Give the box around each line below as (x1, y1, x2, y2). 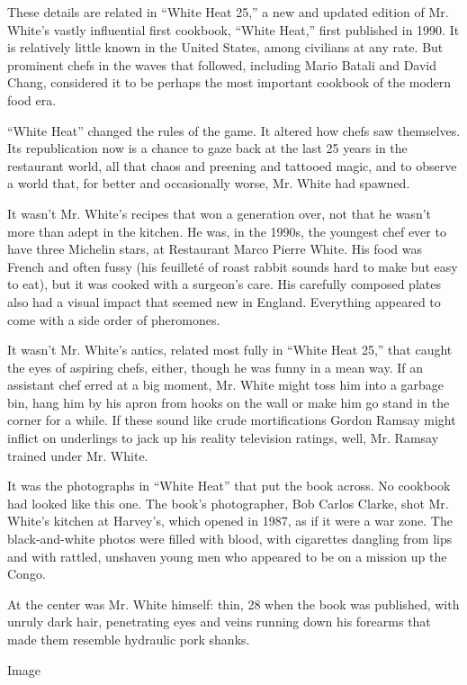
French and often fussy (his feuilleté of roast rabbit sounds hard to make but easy (7, 257, 458, 275)
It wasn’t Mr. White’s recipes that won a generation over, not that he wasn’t (7, 203, 432, 222)
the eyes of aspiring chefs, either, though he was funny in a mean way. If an (7, 357, 423, 376)
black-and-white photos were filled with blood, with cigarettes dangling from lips (7, 529, 453, 548)
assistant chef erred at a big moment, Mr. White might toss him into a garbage (7, 375, 445, 394)
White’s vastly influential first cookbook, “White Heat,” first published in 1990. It (7, 20, 460, 39)
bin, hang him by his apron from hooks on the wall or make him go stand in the (7, 392, 450, 411)
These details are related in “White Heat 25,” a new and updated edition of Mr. (7, 3, 449, 21)
